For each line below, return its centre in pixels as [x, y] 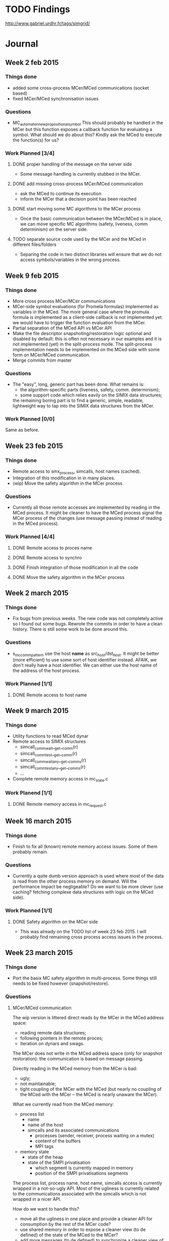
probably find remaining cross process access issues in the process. [91, 937]
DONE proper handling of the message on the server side [72, 164]
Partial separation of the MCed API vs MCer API [62, 328]
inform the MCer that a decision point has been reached [78, 199]
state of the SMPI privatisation [59, 1162]
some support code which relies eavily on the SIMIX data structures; [91, 395]
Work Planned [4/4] [30, 536]
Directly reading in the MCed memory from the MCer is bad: [75, 1068]
